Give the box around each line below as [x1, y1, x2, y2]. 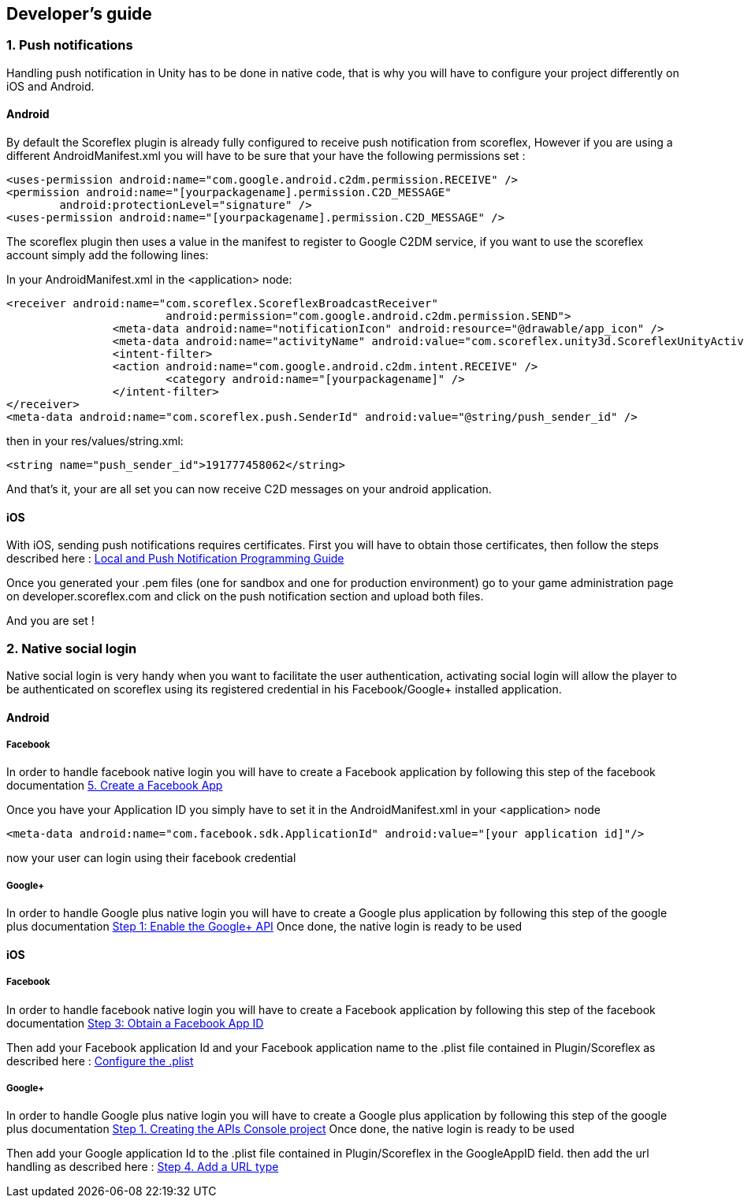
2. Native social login [6, 640, 137, 656]
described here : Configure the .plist [6, 1053, 194, 1068]
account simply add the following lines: [6, 248, 209, 262]
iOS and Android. [6, 79, 95, 93]
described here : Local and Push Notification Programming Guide [6, 552, 344, 566]
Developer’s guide [6, 4, 152, 24]
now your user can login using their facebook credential [6, 851, 296, 865]
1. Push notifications [6, 37, 133, 54]
